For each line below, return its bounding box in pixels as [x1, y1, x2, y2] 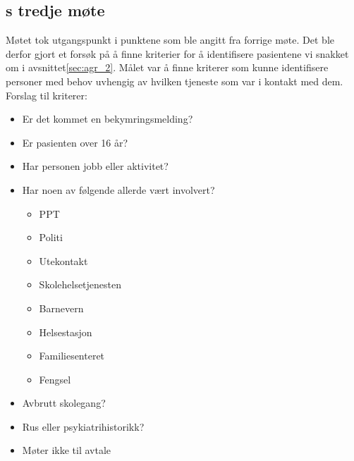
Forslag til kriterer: [6, 87, 87, 102]
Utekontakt [39, 253, 88, 268]
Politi [39, 230, 63, 245]
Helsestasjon [39, 324, 92, 339]
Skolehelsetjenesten [39, 277, 122, 292]
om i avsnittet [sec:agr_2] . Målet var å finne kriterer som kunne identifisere [6, 60, 329, 75]
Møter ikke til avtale [22, 443, 111, 457]
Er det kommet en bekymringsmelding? [22, 111, 193, 126]
